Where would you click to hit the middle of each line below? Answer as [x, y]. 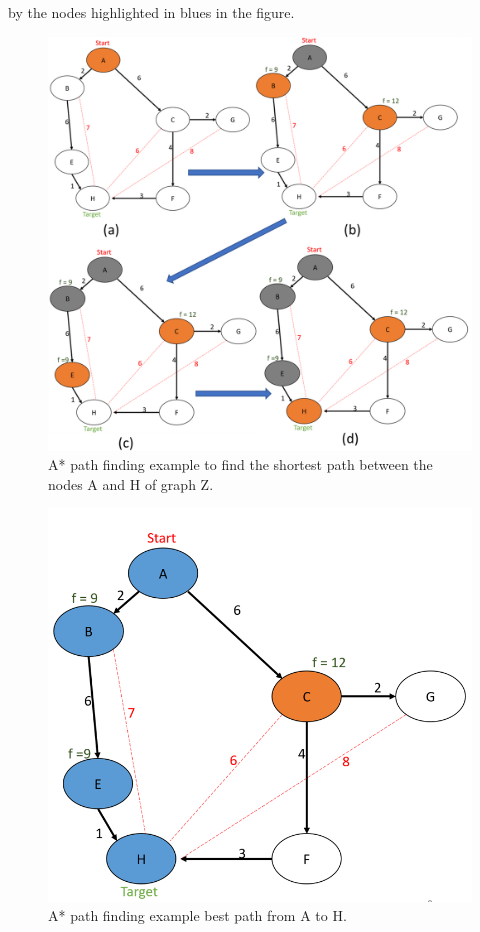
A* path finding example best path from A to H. [197, 915]
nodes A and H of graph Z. [131, 483]
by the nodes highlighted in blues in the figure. [151, 12]
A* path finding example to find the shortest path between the [240, 464]
